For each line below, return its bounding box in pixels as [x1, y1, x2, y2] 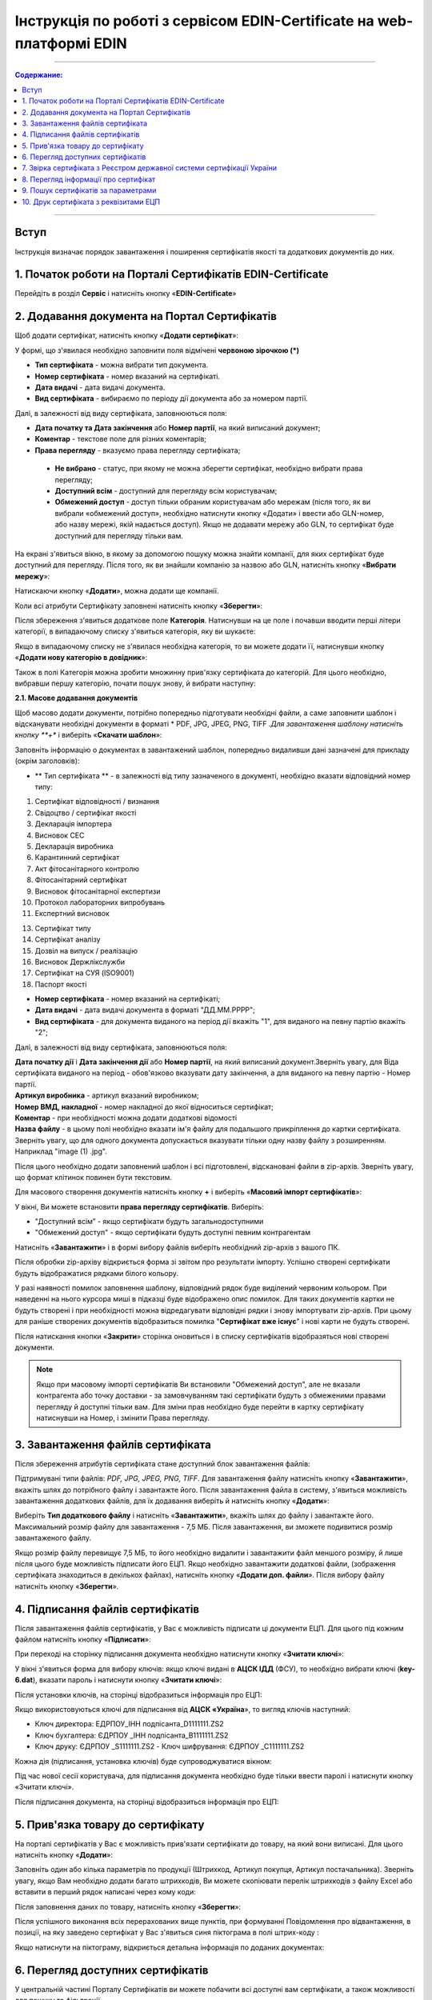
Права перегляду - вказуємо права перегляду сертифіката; [34, 445, 241, 455]
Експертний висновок [34, 909, 110, 918]
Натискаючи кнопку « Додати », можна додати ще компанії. [14, 586, 219, 596]
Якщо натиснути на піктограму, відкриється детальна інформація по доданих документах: [14, 1942, 325, 1952]
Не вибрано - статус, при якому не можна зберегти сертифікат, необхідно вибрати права [54, 464, 363, 474]
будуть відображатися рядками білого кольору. [14, 1268, 179, 1278]
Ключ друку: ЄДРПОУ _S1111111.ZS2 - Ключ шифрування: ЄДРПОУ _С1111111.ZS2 [34, 1742, 305, 1751]
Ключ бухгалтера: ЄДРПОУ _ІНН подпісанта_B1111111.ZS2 [34, 1730, 229, 1740]
